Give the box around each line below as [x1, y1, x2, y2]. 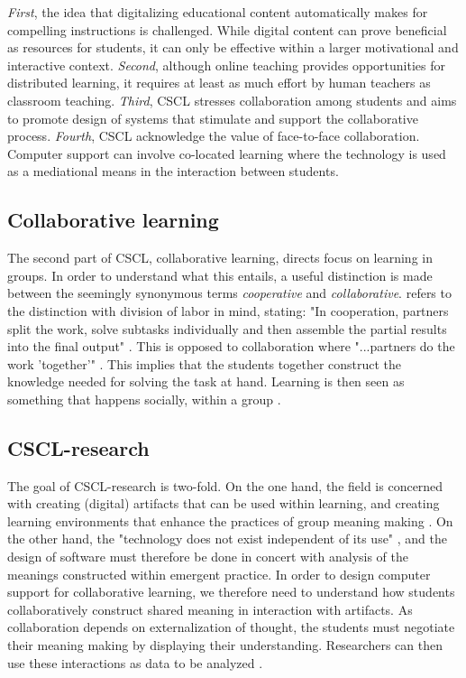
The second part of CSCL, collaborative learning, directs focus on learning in [7, 248, 433, 267]
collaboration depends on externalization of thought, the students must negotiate [7, 618, 455, 636]
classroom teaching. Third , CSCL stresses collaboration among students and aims [7, 90, 457, 109]
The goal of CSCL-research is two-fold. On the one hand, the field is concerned [7, 476, 443, 495]
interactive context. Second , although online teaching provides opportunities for [7, 55, 445, 74]
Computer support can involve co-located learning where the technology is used [7, 144, 446, 163]
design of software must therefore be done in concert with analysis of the [7, 547, 409, 566]
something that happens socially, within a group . [7, 389, 281, 408]
